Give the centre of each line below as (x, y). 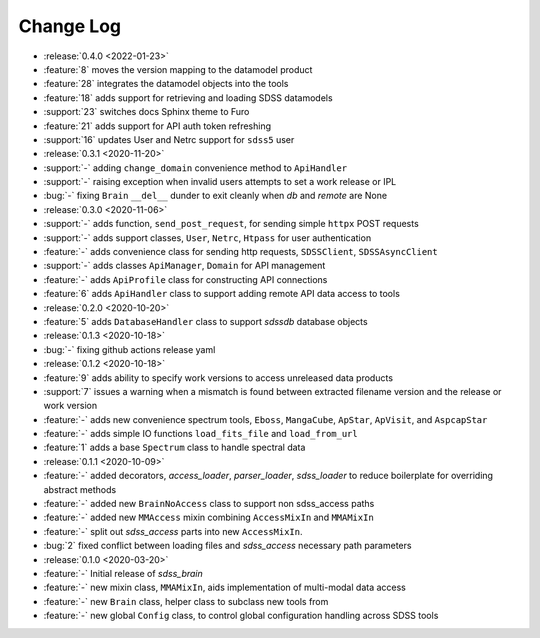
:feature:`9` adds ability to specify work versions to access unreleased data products (218, 377)
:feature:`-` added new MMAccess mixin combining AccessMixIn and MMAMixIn (208, 517)
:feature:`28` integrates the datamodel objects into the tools (166, 84)
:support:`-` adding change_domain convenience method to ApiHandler (195, 167)
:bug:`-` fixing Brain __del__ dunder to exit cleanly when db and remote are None (215, 196)
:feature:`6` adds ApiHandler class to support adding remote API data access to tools (221, 294)
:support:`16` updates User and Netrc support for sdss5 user (169, 139)
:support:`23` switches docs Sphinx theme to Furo (146, 112)
